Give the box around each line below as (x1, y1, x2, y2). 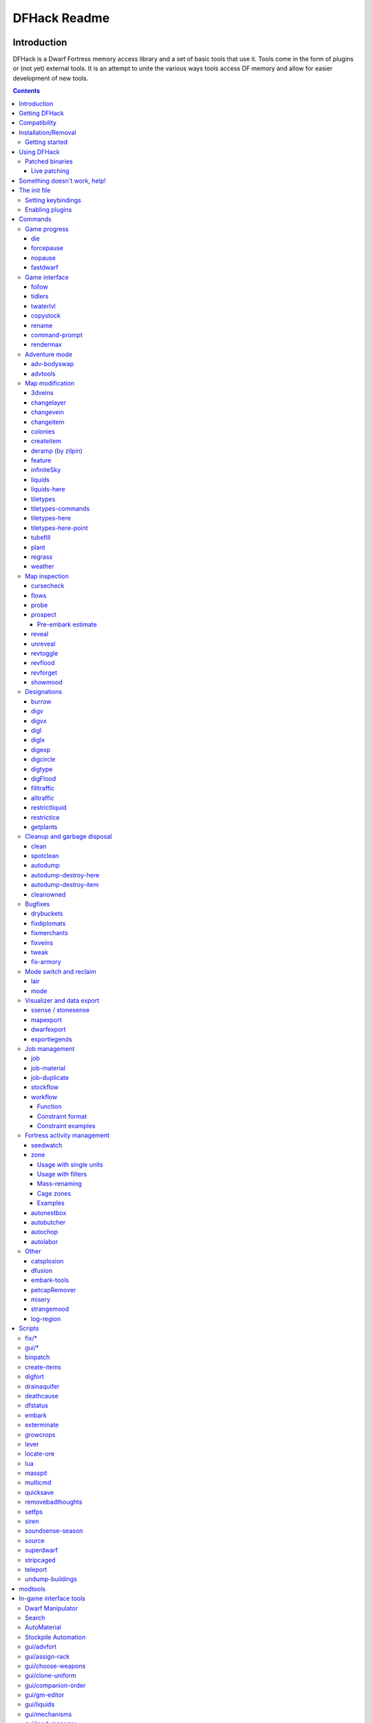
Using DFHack (19, 147, 60, 156)
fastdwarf (31, 263, 59, 272)
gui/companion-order (25, 1681, 86, 1689)
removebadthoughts (25, 1498, 83, 1506)
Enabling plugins (25, 205, 72, 214)
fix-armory (31, 958, 61, 966)
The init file (19, 186, 51, 194)
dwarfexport (31, 1026, 66, 1034)
